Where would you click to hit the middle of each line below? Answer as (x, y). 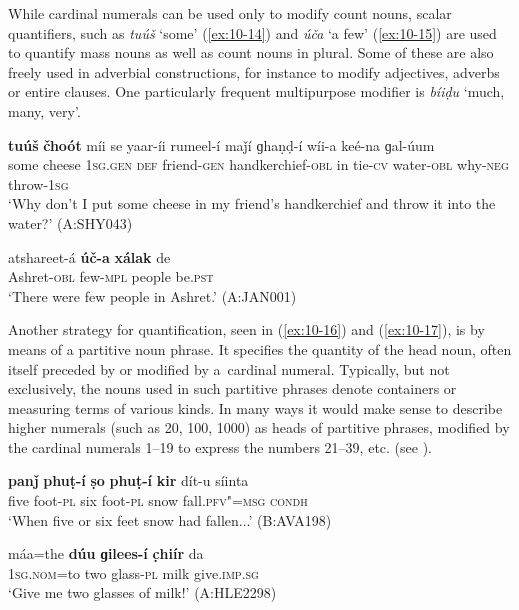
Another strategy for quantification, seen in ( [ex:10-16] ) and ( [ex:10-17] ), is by (246, 329)
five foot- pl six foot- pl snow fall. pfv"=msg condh (158, 500)
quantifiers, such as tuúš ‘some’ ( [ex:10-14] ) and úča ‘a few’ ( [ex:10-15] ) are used (252, 32)
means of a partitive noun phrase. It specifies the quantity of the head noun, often (260, 348)
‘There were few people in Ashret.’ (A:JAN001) (152, 295)
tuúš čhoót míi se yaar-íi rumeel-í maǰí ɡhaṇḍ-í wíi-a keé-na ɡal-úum (221, 144)
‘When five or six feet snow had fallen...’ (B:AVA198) (170, 519)
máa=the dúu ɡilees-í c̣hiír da (106, 553)
